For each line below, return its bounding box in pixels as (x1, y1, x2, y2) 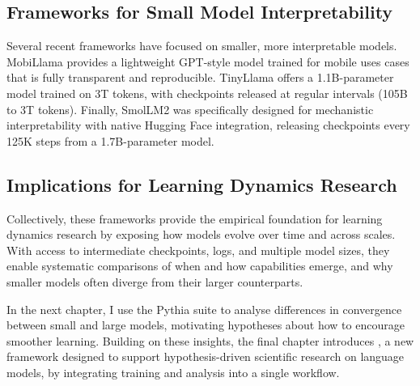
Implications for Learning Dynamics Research (6, 172, 397, 197)
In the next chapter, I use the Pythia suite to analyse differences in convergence (6, 300, 402, 317)
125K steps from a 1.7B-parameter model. (6, 132, 214, 149)
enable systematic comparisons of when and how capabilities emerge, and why (6, 257, 393, 274)
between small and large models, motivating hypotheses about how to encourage (6, 316, 405, 333)
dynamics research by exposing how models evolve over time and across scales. (6, 226, 396, 243)
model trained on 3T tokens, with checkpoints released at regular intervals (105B (6, 84, 408, 101)
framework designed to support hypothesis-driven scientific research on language (6, 348, 405, 365)
